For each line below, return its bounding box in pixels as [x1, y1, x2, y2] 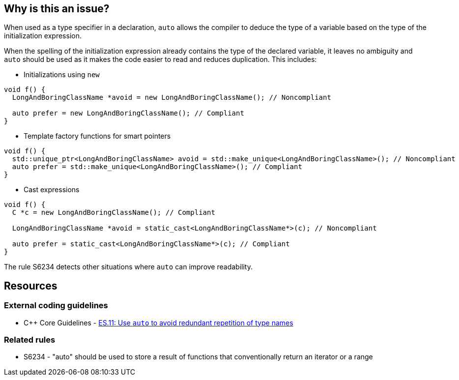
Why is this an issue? [4, 2, 110, 15]
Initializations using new [24, 70, 100, 79]
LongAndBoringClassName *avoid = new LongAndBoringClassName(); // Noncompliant [12, 93, 331, 102]
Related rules [4, 335, 56, 345]
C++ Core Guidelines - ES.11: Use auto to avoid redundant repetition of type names [24, 318, 293, 327]
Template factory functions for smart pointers [24, 132, 171, 141]
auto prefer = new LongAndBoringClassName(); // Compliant [12, 109, 244, 117]
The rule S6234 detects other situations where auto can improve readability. [4, 263, 253, 271]
